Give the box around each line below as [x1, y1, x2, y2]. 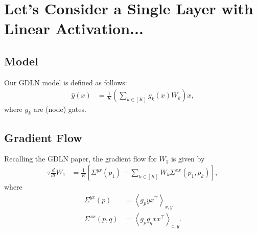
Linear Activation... [4, 18, 144, 39]
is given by [171, 153, 205, 164]
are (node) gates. [33, 104, 86, 114]
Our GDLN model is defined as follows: [4, 77, 127, 87]
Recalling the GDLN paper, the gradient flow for [4, 153, 157, 164]
